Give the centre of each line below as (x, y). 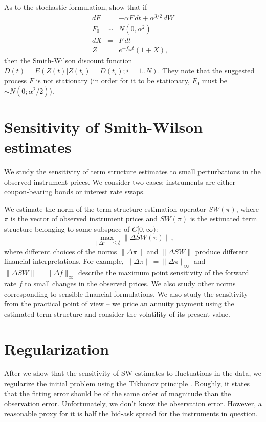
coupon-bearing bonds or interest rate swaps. (75, 192)
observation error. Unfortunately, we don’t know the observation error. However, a (133, 403)
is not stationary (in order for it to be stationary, (113, 81)
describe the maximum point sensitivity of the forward (163, 272)
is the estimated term (224, 219)
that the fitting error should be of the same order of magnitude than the (118, 393)
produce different (222, 251)
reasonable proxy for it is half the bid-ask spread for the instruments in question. (131, 413)
